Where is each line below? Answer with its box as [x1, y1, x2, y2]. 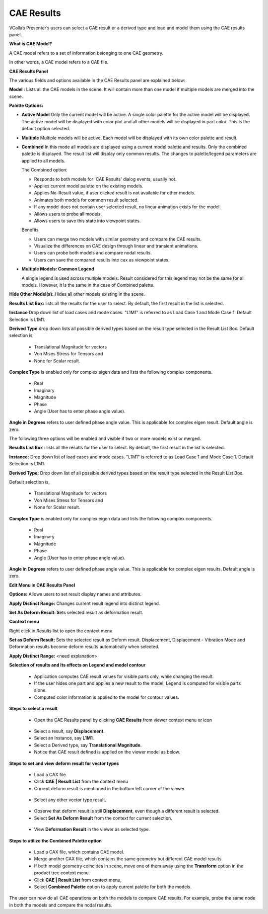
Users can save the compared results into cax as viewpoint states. [34, 256, 170, 263]
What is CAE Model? [9, 41, 52, 47]
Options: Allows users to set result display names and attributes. [9, 591, 141, 597]
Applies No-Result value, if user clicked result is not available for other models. [34, 190, 196, 196]
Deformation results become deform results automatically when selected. [9, 644, 160, 650]
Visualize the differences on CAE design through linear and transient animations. [34, 243, 199, 249]
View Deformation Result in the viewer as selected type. [34, 827, 150, 832]
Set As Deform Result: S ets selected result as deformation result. [9, 609, 143, 615]
